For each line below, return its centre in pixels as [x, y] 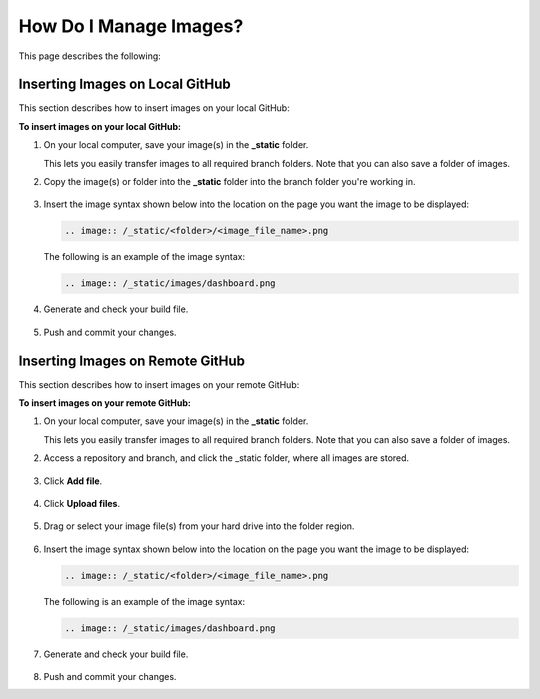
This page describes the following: [90, 56]
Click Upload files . [82, 503]
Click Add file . [73, 481]
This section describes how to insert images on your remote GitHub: [159, 384]
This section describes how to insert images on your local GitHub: [154, 108]
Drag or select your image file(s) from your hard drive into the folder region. [199, 526]
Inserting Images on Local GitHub [124, 84]
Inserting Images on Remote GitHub [131, 360]
